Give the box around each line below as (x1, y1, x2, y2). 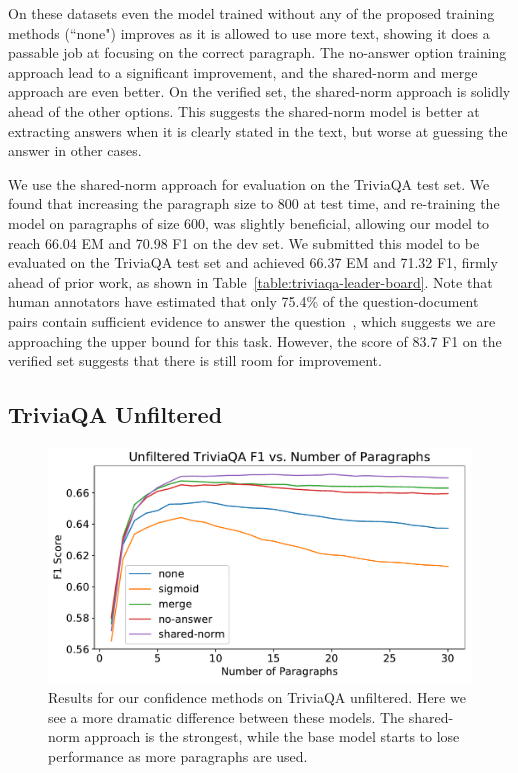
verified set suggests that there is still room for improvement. (8, 350, 382, 371)
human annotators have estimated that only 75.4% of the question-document (8, 291, 479, 312)
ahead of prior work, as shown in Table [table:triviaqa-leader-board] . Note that (8, 271, 493, 292)
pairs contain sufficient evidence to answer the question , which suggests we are (8, 310, 496, 331)
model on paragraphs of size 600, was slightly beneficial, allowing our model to (8, 212, 490, 233)
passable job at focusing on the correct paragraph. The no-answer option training (8, 42, 507, 63)
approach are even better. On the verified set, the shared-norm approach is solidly (8, 81, 511, 102)
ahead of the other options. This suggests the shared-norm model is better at (8, 100, 480, 121)
